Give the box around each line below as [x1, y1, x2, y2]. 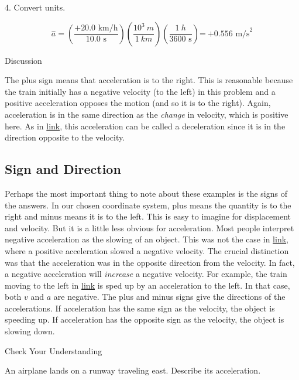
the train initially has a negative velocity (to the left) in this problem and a [5, 85, 276, 97]
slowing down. [5, 325, 55, 337]
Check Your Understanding [5, 344, 102, 357]
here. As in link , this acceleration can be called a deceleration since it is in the [5, 119, 286, 132]
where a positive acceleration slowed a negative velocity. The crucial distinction [5, 244, 289, 256]
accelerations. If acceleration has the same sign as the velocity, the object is [5, 302, 275, 314]
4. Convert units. [5, 1, 66, 13]
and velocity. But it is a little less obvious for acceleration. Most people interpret [5, 221, 294, 234]
